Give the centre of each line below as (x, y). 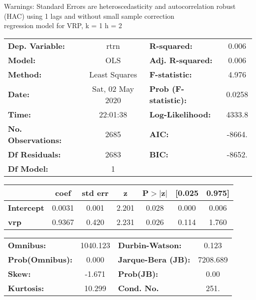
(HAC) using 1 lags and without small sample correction (89, 16)
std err (95, 192)
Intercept (26, 207)
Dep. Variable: (36, 45)
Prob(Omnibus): (40, 259)
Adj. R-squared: (181, 60)
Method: (25, 74)
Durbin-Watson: (150, 245)
